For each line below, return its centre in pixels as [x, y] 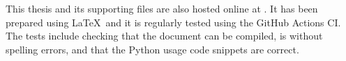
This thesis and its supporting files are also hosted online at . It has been [162, 8]
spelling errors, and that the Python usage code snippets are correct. [152, 49]
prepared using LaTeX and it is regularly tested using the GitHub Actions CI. [173, 22]
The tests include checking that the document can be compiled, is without [164, 36]
